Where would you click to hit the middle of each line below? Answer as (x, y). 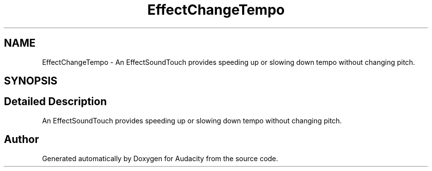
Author (21, 140)
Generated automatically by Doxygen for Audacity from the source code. (160, 158)
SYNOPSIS (31, 81)
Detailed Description (55, 102)
